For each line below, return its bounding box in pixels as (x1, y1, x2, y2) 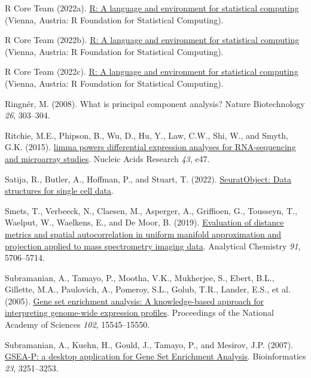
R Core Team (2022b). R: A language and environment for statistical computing (5, 33, 300, 46)
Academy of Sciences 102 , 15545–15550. (5, 318, 150, 331)
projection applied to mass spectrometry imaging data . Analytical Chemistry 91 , (5, 239, 301, 252)
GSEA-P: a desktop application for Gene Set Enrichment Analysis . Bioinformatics (5, 350, 306, 362)
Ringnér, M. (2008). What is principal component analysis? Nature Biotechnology (5, 97, 305, 109)
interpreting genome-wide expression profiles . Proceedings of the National (5, 306, 274, 319)
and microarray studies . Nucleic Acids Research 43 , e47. (5, 152, 210, 164)
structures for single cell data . (5, 184, 114, 197)
